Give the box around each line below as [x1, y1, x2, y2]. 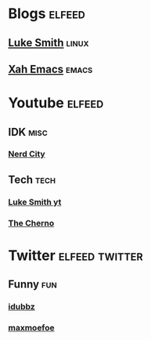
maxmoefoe [8, 323, 55, 334]
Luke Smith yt [8, 196, 62, 207]
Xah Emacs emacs [8, 62, 93, 75]
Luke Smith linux [8, 36, 89, 49]
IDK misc [8, 125, 49, 138]
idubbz [8, 302, 35, 313]
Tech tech [8, 173, 56, 186]
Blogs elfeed [8, 5, 86, 23]
